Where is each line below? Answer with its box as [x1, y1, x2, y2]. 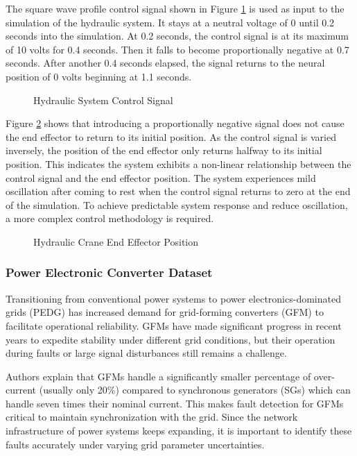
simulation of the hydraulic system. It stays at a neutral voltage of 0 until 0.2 [6, 15, 335, 29]
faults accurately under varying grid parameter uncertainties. [6, 437, 265, 451]
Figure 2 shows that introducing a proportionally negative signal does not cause [6, 116, 345, 130]
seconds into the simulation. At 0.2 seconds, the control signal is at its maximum [6, 28, 349, 43]
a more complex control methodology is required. [6, 211, 214, 226]
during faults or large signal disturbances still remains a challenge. [6, 346, 287, 360]
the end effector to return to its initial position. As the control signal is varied [6, 129, 336, 144]
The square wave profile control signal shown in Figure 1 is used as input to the [6, 1, 345, 15]
